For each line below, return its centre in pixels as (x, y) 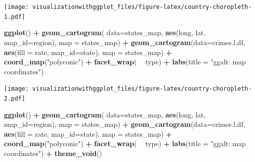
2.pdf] (15, 98)
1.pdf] (15, 17)
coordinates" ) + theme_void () (53, 153)
